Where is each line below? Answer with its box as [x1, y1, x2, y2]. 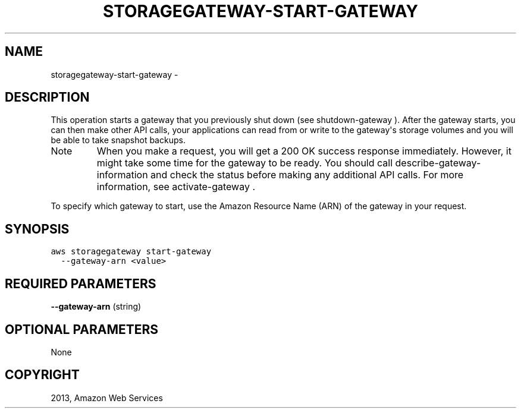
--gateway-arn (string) [51, 301, 142, 312]
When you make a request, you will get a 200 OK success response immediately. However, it [96, 145, 511, 157]
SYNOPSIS [5, 221, 70, 237]
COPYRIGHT [5, 367, 80, 383]
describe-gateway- [395, 157, 481, 169]
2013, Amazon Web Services [51, 392, 163, 403]
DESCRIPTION [5, 90, 90, 105]
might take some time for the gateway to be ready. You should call [96, 157, 393, 169]
